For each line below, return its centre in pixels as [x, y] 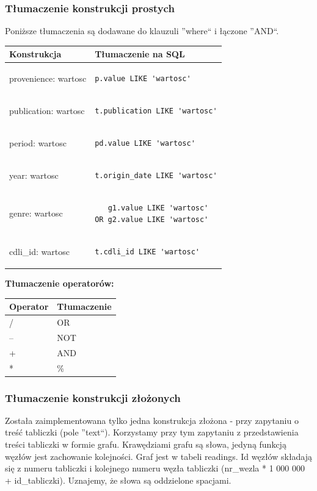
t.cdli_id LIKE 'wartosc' [147, 252]
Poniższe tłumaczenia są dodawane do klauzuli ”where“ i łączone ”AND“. [142, 31]
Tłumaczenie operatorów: [60, 283]
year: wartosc [34, 175]
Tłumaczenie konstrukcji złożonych [93, 397]
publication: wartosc [47, 110]
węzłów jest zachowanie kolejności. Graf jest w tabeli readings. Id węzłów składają [159, 456]
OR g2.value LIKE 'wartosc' [152, 220]
